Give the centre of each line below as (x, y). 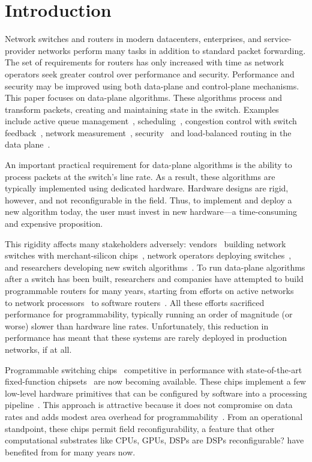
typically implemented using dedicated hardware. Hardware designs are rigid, (147, 188)
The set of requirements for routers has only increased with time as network (145, 62)
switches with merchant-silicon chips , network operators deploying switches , (148, 255)
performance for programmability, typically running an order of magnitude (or (149, 314)
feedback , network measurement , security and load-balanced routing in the (148, 132)
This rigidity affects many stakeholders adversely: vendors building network (145, 243)
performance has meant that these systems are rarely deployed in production (146, 337)
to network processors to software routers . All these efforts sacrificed (135, 302)
